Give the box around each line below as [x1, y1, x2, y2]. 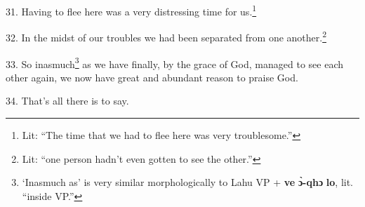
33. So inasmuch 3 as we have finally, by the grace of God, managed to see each [6, 54, 343, 71]
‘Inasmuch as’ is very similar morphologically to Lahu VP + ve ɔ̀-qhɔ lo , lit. [22, 175, 354, 189]
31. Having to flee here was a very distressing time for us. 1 [6, 2, 257, 18]
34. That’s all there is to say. [6, 93, 129, 108]
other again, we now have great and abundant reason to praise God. [6, 69, 298, 84]
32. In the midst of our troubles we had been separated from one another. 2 [6, 28, 326, 44]
